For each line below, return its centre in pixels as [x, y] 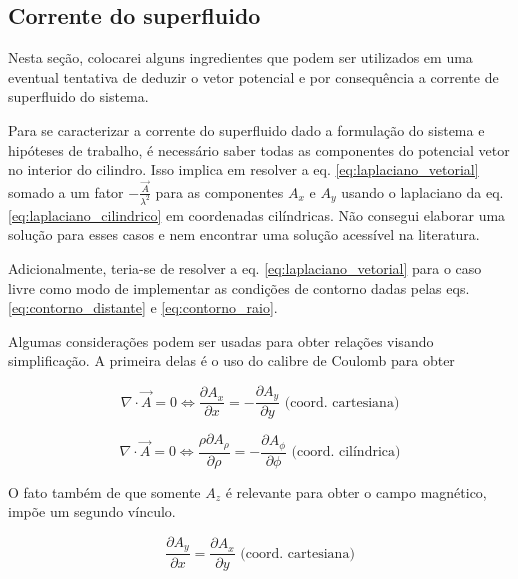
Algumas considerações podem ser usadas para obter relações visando [221, 340]
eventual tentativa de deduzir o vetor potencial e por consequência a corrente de [253, 76]
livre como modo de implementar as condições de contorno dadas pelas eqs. [239, 287]
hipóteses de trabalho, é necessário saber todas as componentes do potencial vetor [259, 149]
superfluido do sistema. [78, 96]
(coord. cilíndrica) [346, 452]
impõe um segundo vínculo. [92, 511]
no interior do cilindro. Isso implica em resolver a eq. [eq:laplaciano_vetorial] [243, 169]
